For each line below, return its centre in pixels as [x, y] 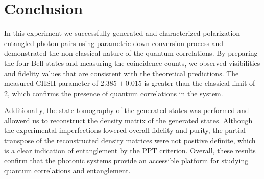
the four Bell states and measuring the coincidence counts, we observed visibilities [132, 63]
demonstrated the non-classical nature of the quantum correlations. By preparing [131, 53]
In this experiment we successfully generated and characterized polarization [122, 33]
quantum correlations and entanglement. [67, 170]
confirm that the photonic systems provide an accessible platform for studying [126, 160]
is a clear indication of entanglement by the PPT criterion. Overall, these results [130, 150]
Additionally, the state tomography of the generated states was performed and [127, 110]
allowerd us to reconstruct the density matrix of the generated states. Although [128, 120]
